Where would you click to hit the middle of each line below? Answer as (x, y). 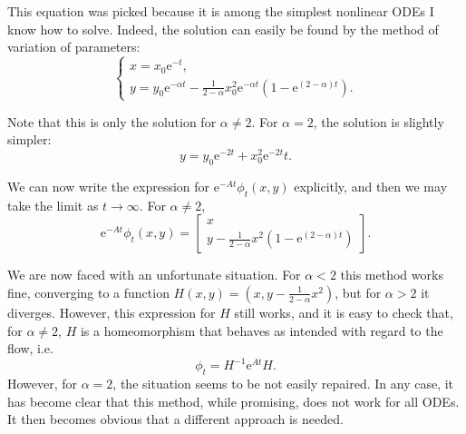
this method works (392, 275)
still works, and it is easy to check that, (344, 312)
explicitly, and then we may (371, 186)
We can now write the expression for (109, 186)
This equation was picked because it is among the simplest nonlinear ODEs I (221, 11)
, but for (358, 292)
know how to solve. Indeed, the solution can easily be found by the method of (223, 29)
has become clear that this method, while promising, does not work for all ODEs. (233, 401)
